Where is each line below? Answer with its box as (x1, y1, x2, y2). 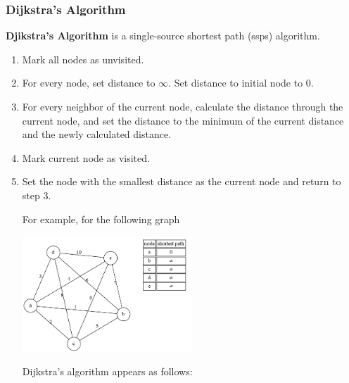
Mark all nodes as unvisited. (22, 51, 144, 66)
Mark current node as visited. (22, 150, 150, 165)
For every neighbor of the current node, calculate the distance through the (22, 99, 343, 113)
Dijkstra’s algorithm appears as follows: (22, 364, 193, 379)
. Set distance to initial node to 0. (168, 75, 314, 90)
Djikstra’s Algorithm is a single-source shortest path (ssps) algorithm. (6, 28, 320, 43)
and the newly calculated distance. (22, 127, 172, 142)
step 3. (22, 187, 51, 202)
